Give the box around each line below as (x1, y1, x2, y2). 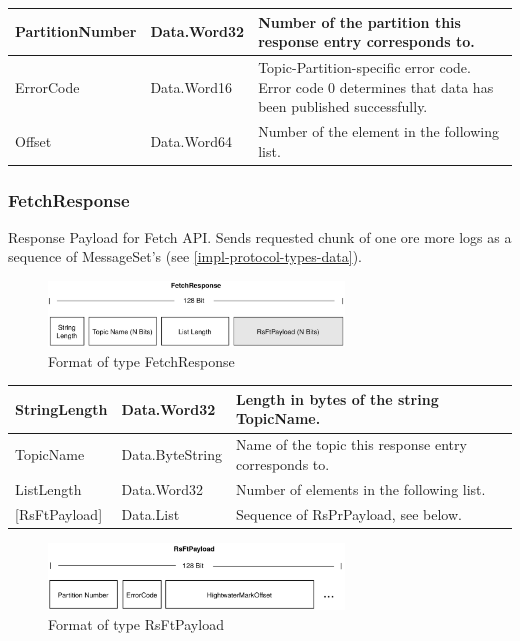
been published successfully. (258, 96, 428, 117)
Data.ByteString (121, 444, 222, 465)
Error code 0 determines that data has (258, 76, 494, 97)
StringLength (15, 398, 108, 419)
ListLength (15, 478, 82, 499)
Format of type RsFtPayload (48, 613, 224, 634)
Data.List (121, 503, 180, 524)
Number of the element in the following (258, 120, 499, 141)
